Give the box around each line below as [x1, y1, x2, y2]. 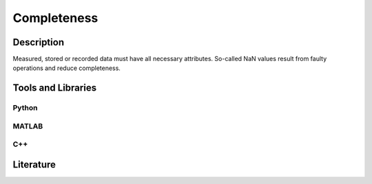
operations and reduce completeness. [12, 64, 121, 72]
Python [12, 103, 38, 113]
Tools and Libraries [12, 82, 96, 94]
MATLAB [12, 121, 43, 130]
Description [12, 36, 65, 48]
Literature [12, 159, 56, 170]
